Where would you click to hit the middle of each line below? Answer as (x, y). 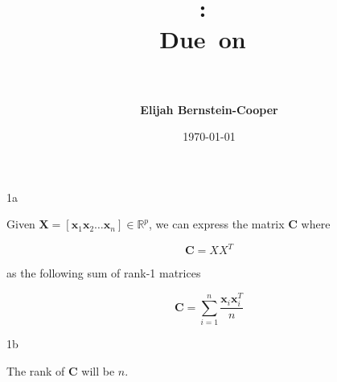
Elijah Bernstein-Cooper (209, 109)
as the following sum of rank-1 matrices (104, 273)
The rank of (36, 370)
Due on (203, 39)
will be (98, 370)
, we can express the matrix (217, 224)
